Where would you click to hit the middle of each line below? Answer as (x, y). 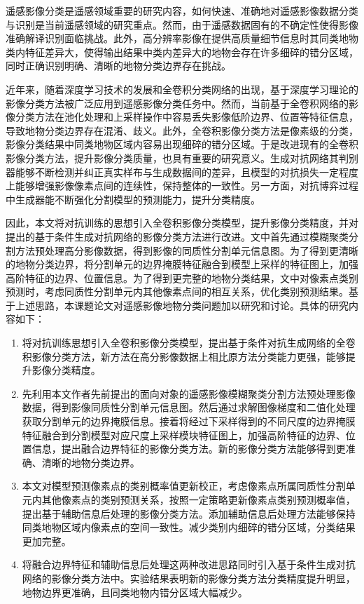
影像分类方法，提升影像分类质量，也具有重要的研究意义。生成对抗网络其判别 (182, 157)
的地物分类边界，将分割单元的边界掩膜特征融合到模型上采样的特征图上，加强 (182, 264)
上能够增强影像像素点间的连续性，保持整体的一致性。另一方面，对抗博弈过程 (182, 186)
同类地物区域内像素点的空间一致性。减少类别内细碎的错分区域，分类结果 (189, 527)
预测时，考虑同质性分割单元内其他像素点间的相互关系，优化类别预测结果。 (177, 291)
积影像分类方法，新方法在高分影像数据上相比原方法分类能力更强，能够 (184, 356)
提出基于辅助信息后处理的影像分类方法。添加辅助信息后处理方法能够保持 (189, 513)
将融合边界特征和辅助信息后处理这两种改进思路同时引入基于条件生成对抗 (189, 564)
